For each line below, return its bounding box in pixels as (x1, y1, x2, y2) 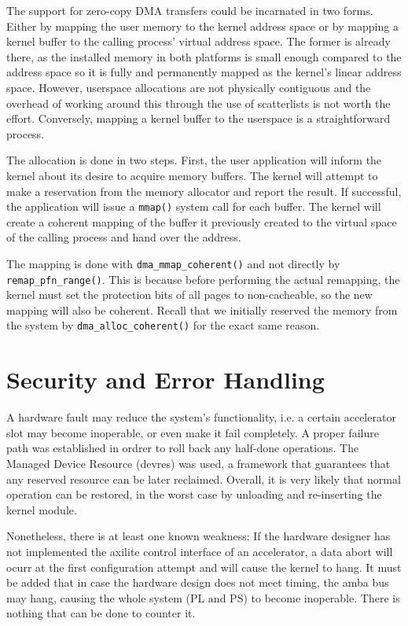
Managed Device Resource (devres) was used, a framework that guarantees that (6, 455, 391, 472)
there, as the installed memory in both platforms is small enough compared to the (6, 48, 402, 64)
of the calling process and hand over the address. (6, 229, 241, 245)
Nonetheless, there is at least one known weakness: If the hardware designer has (6, 528, 391, 544)
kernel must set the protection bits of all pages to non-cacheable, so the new (6, 286, 373, 303)
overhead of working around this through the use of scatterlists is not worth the (6, 94, 391, 111)
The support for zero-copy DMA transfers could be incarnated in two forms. (6, 2, 373, 18)
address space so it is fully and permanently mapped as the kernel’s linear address (6, 64, 402, 80)
